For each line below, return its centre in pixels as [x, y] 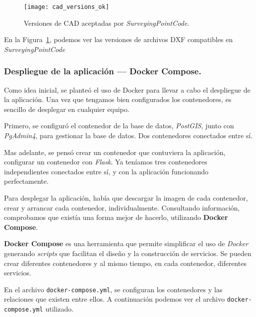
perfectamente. [26, 181]
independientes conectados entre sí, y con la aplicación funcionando [106, 171]
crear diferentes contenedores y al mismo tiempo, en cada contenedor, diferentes [125, 263]
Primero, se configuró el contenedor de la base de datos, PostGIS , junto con [119, 126]
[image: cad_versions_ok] [66, 7]
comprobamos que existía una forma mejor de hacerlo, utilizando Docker [116, 217]
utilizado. [60, 309]
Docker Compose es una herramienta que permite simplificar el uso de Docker [126, 243]
